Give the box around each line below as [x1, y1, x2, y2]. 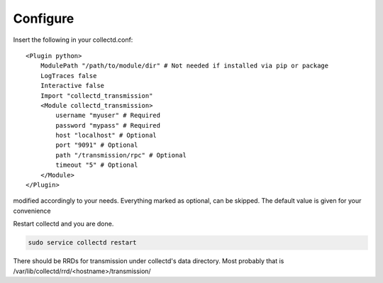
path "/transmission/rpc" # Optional [55, 151, 187, 159]
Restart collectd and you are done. [13, 220, 114, 228]
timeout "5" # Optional [55, 161, 138, 170]
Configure [13, 11, 74, 26]
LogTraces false [40, 72, 97, 79]
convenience [13, 206, 51, 215]
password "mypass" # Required [55, 121, 161, 129]
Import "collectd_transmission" [40, 91, 153, 99]
